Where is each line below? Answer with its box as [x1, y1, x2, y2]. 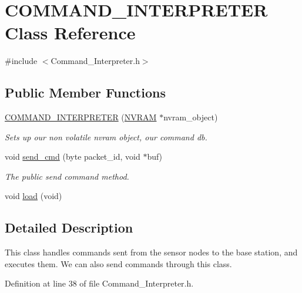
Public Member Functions [5, 83, 166, 102]
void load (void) [5, 190, 62, 202]
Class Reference [5, 21, 136, 45]
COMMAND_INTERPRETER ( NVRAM [5, 111, 157, 123]
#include [5, 55, 38, 67]
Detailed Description [5, 218, 133, 237]
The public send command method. [5, 170, 129, 182]
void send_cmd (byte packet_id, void [5, 150, 140, 163]
